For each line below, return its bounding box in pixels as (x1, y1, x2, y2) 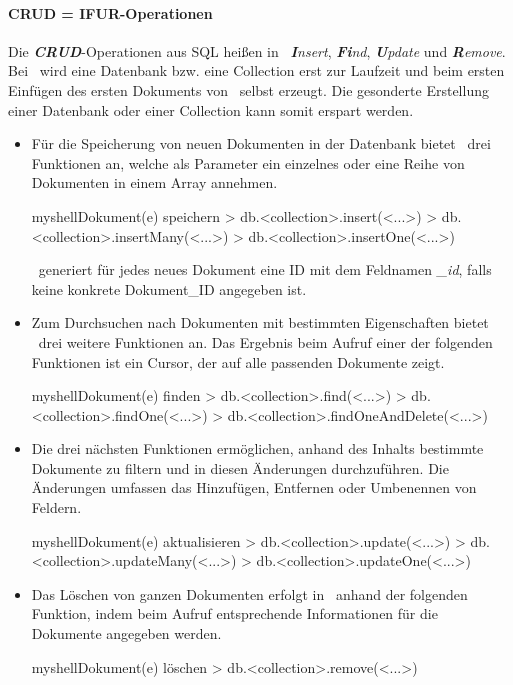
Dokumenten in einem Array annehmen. (31, 172, 278, 193)
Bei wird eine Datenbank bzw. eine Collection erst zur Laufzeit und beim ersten (8, 60, 505, 81)
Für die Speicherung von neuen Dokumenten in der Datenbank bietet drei (31, 133, 491, 154)
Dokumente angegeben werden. (31, 623, 222, 644)
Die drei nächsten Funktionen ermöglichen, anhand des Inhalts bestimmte (31, 438, 484, 459)
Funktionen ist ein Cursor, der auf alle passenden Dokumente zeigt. (31, 351, 445, 372)
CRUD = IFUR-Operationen (8, 2, 213, 23)
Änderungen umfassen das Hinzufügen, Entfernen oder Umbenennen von (31, 477, 477, 498)
